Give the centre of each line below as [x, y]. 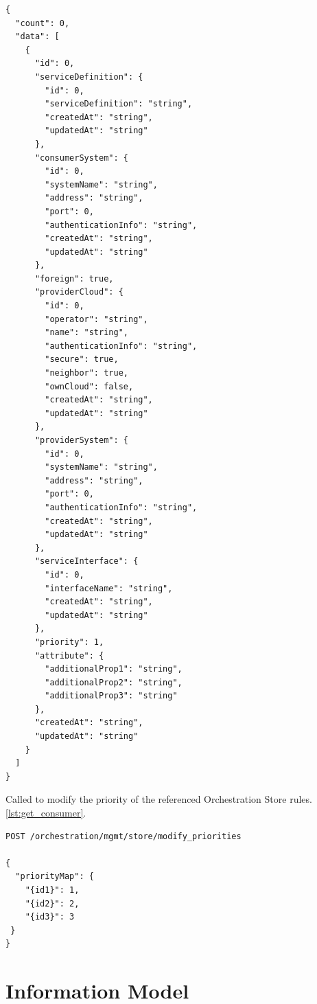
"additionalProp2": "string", [114, 682]
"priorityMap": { [55, 877]
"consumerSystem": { [81, 158]
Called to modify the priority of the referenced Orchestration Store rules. [159, 799]
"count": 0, [43, 23]
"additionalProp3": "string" [111, 696]
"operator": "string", [96, 319]
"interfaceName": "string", [109, 588]
